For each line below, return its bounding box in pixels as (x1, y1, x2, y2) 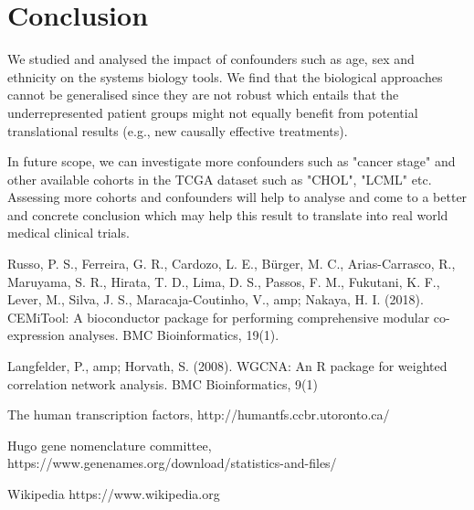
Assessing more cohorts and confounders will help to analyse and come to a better (7, 187, 468, 207)
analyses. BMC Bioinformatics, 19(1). (68, 325, 279, 345)
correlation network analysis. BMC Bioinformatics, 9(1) (7, 374, 318, 393)
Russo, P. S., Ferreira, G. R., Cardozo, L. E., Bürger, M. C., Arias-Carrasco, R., (7, 254, 456, 273)
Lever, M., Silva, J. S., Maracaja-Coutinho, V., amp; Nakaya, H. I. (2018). (7, 290, 424, 309)
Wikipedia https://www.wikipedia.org (7, 484, 220, 503)
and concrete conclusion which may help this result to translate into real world (7, 205, 448, 224)
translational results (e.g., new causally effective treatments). (7, 121, 348, 140)
